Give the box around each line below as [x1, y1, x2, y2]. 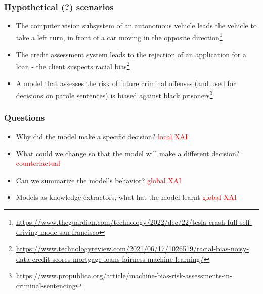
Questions [4, 111, 45, 123]
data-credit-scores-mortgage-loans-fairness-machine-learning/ [16, 253, 204, 264]
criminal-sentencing [16, 280, 76, 290]
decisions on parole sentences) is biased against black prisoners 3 [16, 88, 213, 100]
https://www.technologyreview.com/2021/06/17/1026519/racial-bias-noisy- [16, 243, 249, 254]
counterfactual [16, 158, 60, 169]
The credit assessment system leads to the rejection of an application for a [16, 49, 247, 60]
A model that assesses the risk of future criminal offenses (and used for [16, 77, 236, 88]
